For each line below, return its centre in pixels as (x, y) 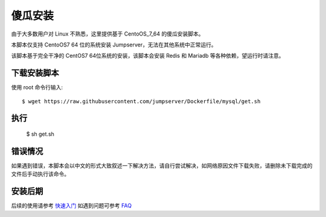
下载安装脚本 (35, 73)
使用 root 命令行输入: (37, 87)
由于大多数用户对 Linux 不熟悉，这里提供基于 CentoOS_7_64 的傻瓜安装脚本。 (107, 34)
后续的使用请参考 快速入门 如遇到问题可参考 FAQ (72, 206)
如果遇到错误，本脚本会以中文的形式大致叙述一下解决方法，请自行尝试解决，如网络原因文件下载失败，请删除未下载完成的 (162, 165)
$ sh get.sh (40, 134)
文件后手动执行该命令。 (40, 174)
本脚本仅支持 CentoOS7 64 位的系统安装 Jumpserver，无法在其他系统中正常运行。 (114, 45)
